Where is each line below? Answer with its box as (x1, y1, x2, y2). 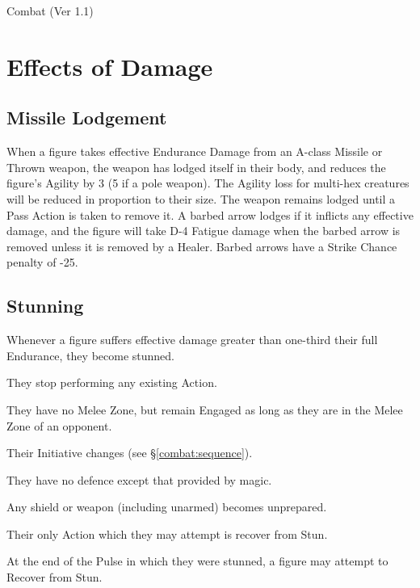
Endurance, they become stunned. (6, 346, 174, 363)
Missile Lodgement (6, 105, 167, 130)
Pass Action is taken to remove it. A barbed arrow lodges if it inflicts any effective (6, 206, 414, 223)
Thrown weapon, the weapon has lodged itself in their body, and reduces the (6, 158, 386, 175)
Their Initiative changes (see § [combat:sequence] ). (6, 444, 253, 461)
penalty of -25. (6, 254, 78, 271)
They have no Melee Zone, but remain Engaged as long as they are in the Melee (6, 401, 403, 418)
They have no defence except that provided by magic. (6, 471, 272, 488)
